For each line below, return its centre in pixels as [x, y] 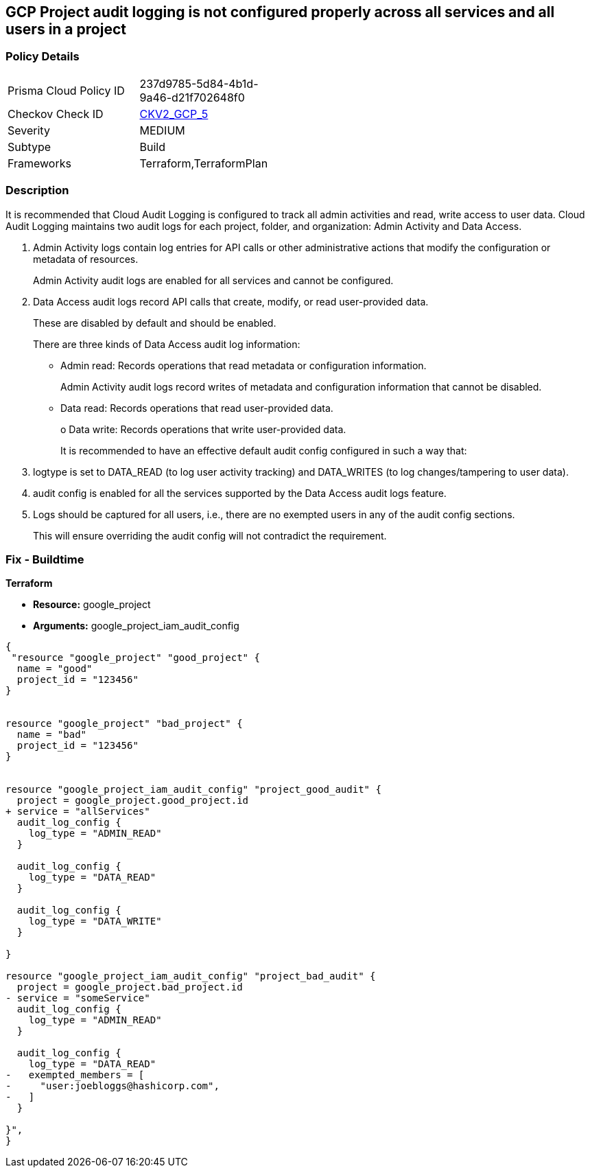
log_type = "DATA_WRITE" [95, 921]
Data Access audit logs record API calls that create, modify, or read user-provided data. [231, 301]
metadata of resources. [86, 259]
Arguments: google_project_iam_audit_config [136, 626]
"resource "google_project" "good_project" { [135, 658]
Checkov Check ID [56, 114]
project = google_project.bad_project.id [130, 987]
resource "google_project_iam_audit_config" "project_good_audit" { [193, 790]
